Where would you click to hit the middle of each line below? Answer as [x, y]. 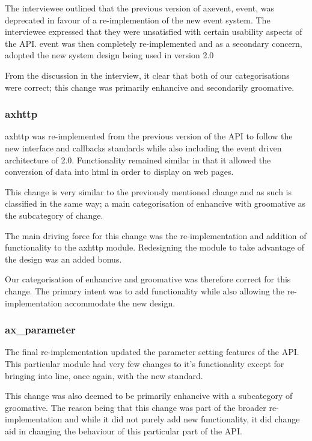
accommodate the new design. [120, 303]
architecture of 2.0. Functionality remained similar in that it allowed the [138, 160]
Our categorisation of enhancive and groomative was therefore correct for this [148, 279]
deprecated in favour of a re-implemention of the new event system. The [138, 20]
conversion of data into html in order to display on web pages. [119, 172]
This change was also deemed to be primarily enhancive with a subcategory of [149, 396]
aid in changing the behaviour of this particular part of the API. [124, 430]
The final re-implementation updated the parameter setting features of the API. [152, 352]
